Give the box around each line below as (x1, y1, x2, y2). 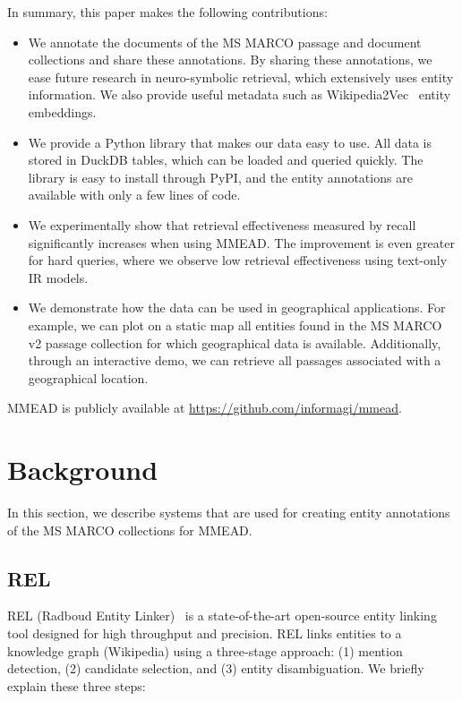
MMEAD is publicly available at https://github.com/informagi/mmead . (7, 398, 402, 417)
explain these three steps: (7, 676, 146, 695)
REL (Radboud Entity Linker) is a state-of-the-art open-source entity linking (7, 606, 437, 625)
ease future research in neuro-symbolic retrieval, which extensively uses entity (28, 67, 454, 86)
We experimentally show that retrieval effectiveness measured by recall (28, 215, 416, 234)
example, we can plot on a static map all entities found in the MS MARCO (28, 315, 442, 334)
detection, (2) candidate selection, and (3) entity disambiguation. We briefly (7, 659, 424, 678)
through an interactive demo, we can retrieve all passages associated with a (28, 351, 441, 370)
